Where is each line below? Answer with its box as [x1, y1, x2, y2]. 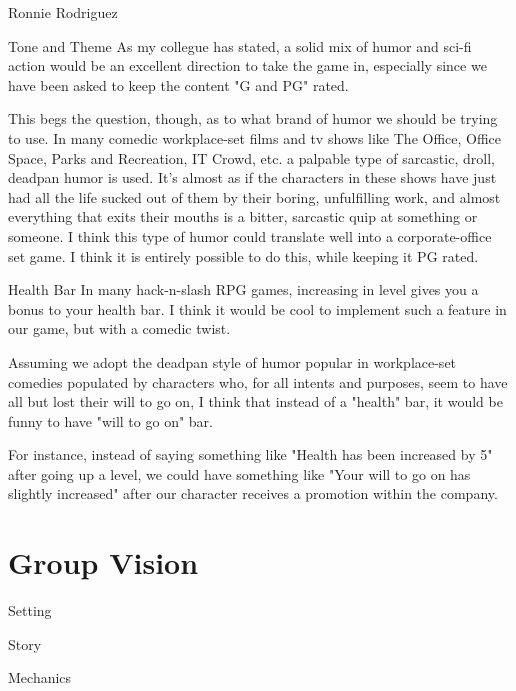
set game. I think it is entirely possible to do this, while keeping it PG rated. [8, 245, 479, 266]
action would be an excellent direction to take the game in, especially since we [8, 55, 487, 76]
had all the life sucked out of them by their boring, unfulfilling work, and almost [8, 186, 501, 207]
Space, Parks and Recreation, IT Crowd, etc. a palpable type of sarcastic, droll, [8, 147, 495, 168]
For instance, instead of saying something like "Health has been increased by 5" [8, 444, 493, 465]
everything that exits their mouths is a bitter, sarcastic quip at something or [8, 206, 478, 227]
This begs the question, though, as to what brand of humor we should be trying [8, 108, 498, 129]
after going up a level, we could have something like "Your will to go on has [8, 463, 471, 484]
